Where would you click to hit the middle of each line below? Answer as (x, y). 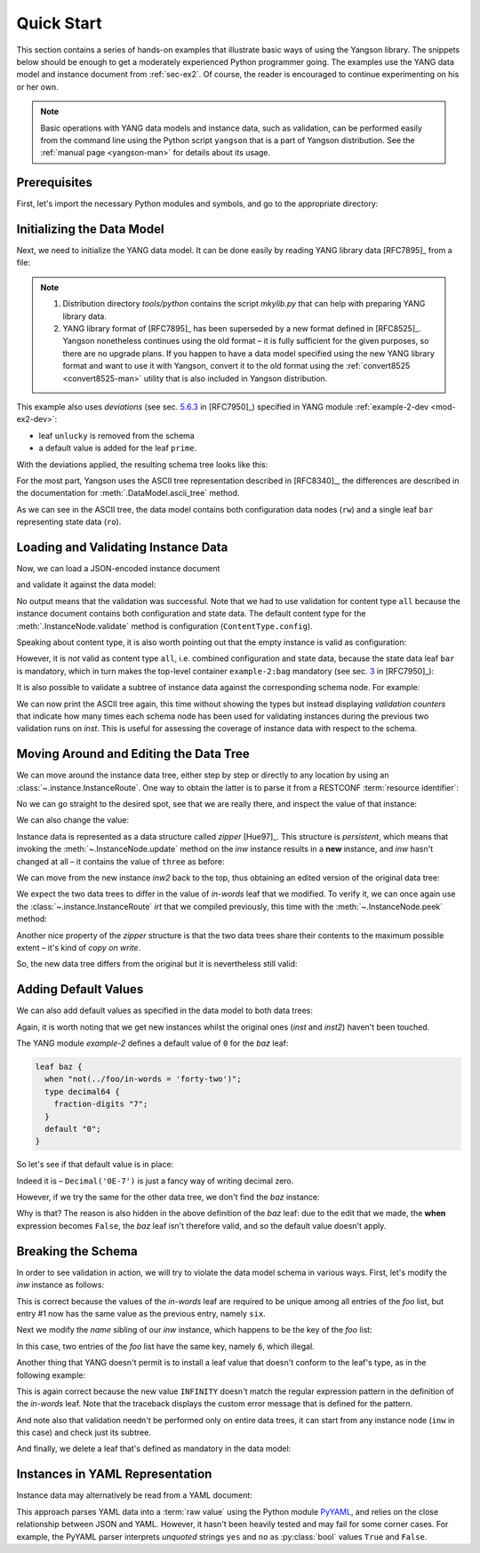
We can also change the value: (72, 820)
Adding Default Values (80, 989)
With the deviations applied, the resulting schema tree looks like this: (142, 464)
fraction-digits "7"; (101, 1104)
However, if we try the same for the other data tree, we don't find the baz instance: (168, 1197)
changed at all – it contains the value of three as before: (120, 861)
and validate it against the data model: (86, 585)
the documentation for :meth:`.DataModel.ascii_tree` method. (128, 493)
